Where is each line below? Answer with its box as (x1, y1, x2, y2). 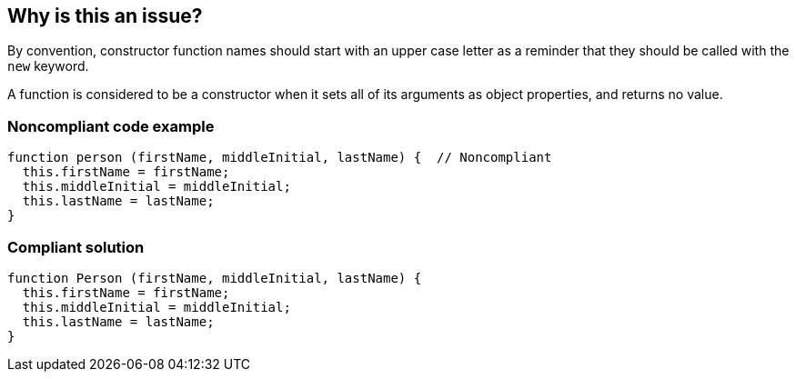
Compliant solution (7, 237, 145, 256)
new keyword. (7, 58, 89, 75)
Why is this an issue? (7, 5, 203, 27)
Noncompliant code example (7, 116, 215, 135)
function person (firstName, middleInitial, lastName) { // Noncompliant (7, 150, 552, 165)
